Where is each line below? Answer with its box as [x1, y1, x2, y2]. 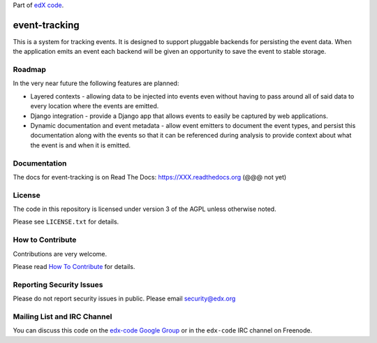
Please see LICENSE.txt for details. [13, 217, 119, 226]
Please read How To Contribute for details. [13, 262, 135, 270]
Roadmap [13, 65, 47, 75]
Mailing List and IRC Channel [13, 312, 112, 321]
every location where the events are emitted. [30, 102, 159, 110]
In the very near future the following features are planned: [13, 79, 179, 87]
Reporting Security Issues [13, 279, 103, 289]
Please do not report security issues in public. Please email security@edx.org [13, 294, 236, 303]
